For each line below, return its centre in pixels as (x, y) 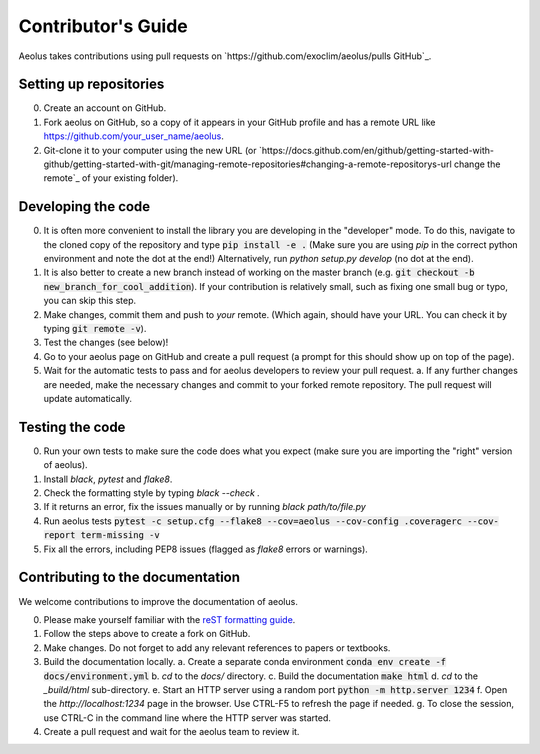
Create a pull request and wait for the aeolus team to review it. (171, 732)
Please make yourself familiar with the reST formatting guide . (169, 619)
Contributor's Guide (103, 26)
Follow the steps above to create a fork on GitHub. (147, 634)
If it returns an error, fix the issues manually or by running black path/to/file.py (205, 507)
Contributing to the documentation (129, 577)
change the (477, 164)
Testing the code (72, 426)
